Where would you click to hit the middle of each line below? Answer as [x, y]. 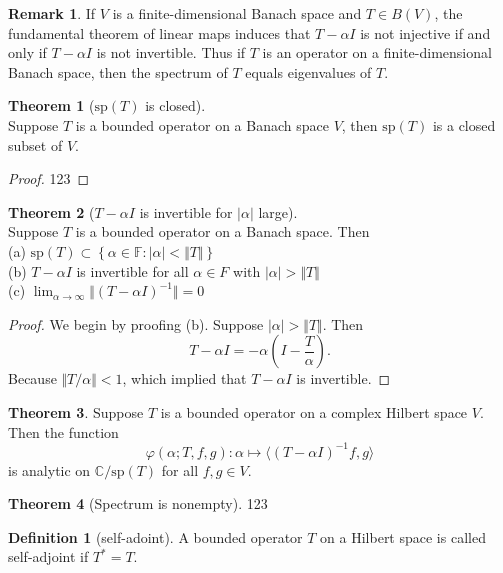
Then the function [63, 431]
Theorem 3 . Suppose [76, 411]
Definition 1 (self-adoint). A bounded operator [155, 536]
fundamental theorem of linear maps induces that [159, 32]
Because [32, 378]
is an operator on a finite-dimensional [377, 52]
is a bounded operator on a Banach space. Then [222, 231]
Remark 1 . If [52, 13]
